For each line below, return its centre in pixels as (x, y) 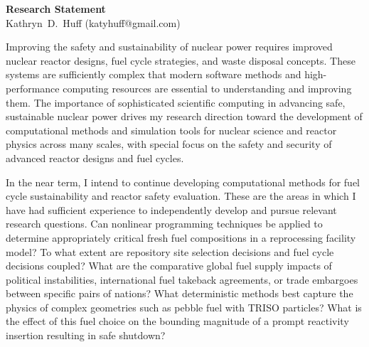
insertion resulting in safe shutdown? (86, 335)
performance (33, 88)
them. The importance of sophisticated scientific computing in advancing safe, (176, 102)
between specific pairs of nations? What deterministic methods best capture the (180, 293)
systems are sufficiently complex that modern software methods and (154, 74)
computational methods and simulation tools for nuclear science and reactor (171, 130)
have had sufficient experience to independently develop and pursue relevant (171, 209)
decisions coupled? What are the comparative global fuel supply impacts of (169, 266)
